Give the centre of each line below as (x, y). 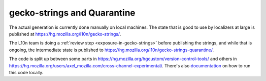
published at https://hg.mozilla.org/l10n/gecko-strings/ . (65, 34)
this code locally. (26, 72)
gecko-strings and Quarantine (72, 13)
